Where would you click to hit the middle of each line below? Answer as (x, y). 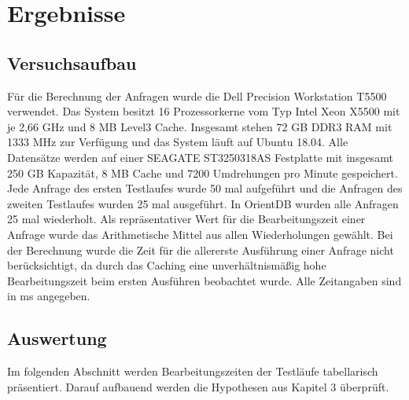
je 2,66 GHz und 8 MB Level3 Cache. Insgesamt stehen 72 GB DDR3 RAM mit (200, 126)
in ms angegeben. (49, 296)
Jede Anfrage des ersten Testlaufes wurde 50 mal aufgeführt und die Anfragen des (205, 188)
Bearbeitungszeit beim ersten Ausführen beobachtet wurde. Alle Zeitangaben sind (204, 280)
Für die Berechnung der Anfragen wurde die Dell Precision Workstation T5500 (197, 95)
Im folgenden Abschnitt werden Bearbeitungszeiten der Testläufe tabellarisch (193, 371)
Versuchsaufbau (72, 62)
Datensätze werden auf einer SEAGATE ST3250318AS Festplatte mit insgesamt (200, 157)
